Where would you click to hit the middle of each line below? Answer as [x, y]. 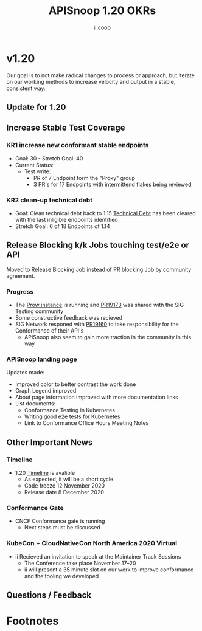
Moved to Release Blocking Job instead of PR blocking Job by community [99, 269]
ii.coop [102, 27]
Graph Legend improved [46, 391]
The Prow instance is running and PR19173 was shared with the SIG [99, 305]
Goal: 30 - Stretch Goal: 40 [49, 158]
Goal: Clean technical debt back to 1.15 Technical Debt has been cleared [105, 213]
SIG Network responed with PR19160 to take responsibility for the [97, 324]
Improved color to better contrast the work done [75, 384]
